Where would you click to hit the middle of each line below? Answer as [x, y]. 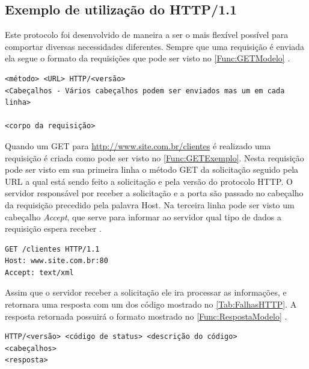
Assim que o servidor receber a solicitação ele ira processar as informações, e [146, 292]
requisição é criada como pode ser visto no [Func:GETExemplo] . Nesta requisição [154, 157]
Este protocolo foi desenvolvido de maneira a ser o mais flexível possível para [147, 35]
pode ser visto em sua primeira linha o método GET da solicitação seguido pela [152, 169]
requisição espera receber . [53, 228]
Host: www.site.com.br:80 [57, 261]
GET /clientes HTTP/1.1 [52, 249]
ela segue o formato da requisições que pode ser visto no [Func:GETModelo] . [148, 58]
